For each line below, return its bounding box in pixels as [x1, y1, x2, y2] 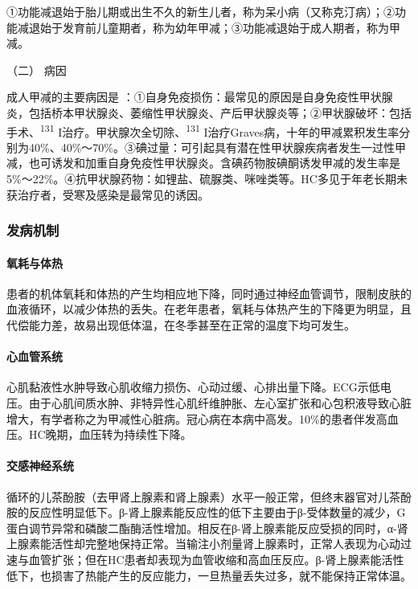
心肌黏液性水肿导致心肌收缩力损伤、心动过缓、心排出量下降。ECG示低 [6, 378, 380, 395]
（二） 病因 [6, 61, 67, 78]
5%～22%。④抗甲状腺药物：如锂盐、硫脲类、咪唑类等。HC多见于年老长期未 [6, 170, 408, 186]
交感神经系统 [6, 457, 74, 474]
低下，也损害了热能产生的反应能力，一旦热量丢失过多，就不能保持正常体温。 [6, 567, 412, 583]
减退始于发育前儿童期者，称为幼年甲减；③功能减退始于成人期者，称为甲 [17, 18, 400, 35]
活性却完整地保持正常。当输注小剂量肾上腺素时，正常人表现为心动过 [51, 535, 412, 552]
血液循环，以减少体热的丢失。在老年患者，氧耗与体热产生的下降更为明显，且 [6, 301, 412, 317]
